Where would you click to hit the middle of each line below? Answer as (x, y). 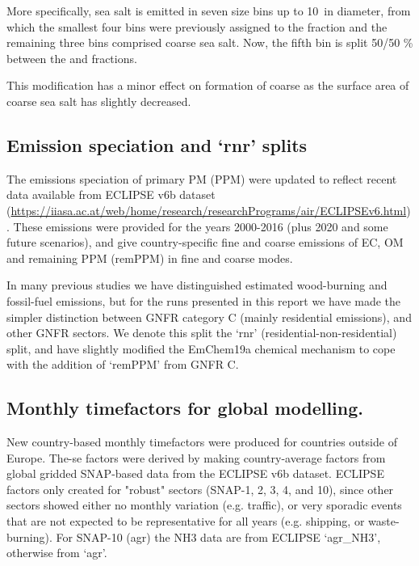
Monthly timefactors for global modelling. (185, 408)
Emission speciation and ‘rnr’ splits (157, 144)
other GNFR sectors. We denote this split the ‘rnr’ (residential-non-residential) (202, 333)
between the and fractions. (72, 58)
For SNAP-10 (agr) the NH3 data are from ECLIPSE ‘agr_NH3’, (218, 536)
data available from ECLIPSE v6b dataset (111, 194)
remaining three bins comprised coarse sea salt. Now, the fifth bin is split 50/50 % (210, 42)
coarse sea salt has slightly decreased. (99, 101)
